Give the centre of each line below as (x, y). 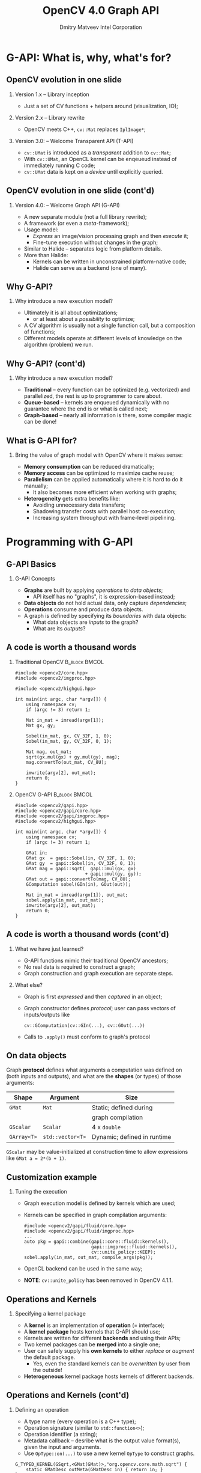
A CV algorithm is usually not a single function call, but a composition (109, 326)
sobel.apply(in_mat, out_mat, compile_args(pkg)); (88, 1258)
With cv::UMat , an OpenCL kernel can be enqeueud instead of (100, 159)
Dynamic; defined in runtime (132, 1137)
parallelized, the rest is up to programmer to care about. (93, 396)
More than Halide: (46, 255)
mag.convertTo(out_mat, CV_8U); (66, 762)
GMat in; (37, 853)
